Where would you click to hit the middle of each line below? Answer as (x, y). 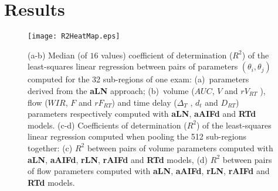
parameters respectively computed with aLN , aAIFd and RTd (142, 114)
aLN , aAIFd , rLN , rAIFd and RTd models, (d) (118, 159)
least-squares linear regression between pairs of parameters (133, 66)
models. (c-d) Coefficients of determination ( (107, 125)
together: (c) (50, 147)
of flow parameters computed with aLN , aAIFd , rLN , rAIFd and (149, 171)
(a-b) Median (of (57, 55)
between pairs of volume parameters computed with (180, 147)
